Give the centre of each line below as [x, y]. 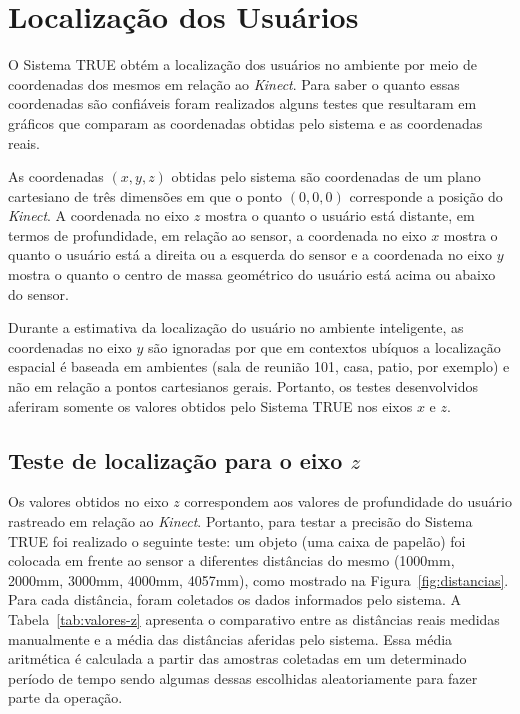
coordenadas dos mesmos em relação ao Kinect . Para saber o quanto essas [234, 83]
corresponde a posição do [426, 195]
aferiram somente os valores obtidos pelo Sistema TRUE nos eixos [210, 405]
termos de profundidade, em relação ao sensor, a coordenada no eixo [217, 234]
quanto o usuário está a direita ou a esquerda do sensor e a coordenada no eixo [250, 254]
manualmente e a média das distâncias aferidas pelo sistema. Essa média [230, 638]
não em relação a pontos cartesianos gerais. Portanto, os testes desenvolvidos [243, 386]
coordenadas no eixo [70, 346]
